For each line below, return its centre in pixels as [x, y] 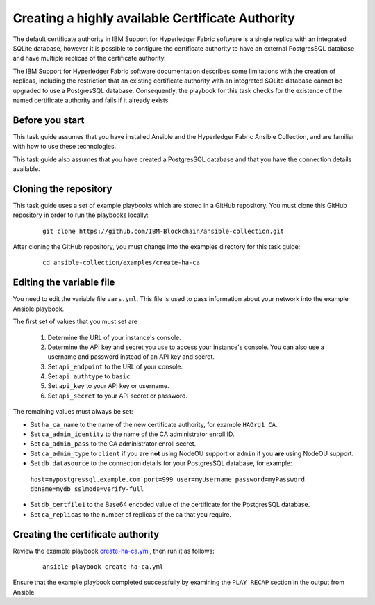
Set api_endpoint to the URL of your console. [115, 366]
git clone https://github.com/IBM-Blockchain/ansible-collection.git [164, 231]
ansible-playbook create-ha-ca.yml [103, 567]
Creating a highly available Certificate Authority [154, 18]
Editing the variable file [64, 283]
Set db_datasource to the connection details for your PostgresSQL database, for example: [161, 463]
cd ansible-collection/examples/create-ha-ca [122, 263]
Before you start [49, 120]
